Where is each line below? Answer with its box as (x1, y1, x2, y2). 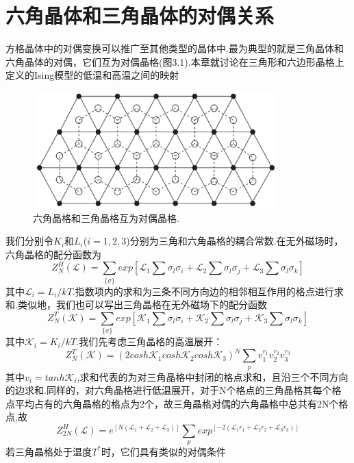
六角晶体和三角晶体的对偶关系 (5, 1, 275, 29)
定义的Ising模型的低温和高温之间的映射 (5, 68, 179, 82)
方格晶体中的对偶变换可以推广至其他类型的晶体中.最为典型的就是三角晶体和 (5, 41, 344, 55)
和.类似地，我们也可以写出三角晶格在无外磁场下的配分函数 (5, 297, 267, 312)
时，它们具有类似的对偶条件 (101, 444, 226, 458)
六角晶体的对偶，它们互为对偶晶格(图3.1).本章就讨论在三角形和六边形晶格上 (5, 54, 344, 68)
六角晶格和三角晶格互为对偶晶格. (33, 210, 179, 225)
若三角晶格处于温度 (5, 444, 92, 458)
